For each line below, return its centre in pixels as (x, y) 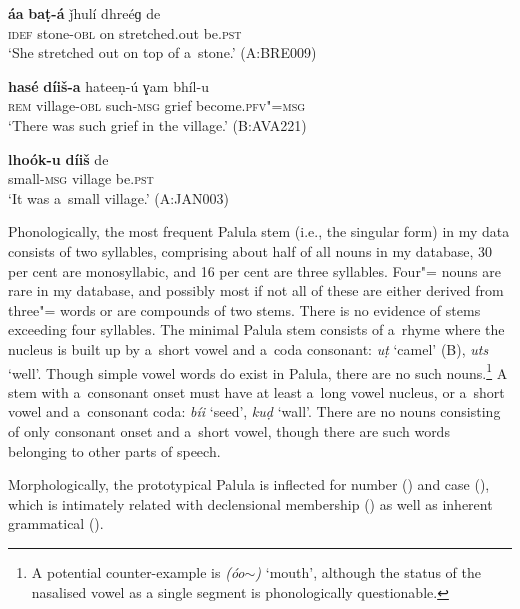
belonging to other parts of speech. (114, 450)
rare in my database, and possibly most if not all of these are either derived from (256, 290)
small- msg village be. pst (81, 178)
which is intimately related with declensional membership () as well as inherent (250, 503)
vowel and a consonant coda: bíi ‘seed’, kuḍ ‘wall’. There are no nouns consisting (254, 411)
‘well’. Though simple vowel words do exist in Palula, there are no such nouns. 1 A (258, 371)
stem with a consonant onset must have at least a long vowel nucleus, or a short (256, 391)
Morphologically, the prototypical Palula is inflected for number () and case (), (249, 484)
